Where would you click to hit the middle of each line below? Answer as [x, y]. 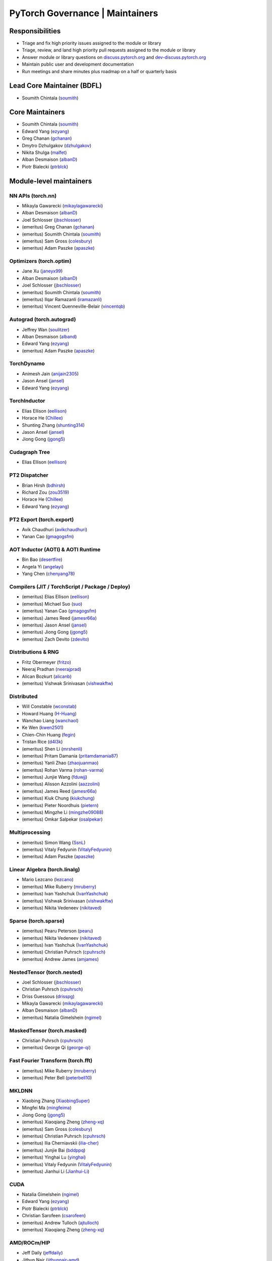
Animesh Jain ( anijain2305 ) [50, 374]
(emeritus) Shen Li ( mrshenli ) [52, 749]
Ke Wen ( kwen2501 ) [43, 728]
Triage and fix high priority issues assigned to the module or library [91, 43]
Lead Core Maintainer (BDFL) [56, 86]
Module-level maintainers [51, 181]
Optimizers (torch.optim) [40, 261]
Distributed [23, 696]
